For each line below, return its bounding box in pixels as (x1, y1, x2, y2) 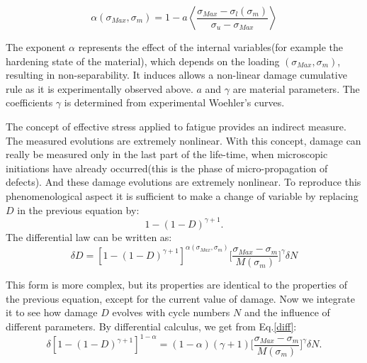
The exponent (6, 40, 66, 54)
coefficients (6, 95, 53, 110)
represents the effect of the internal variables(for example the (78, 40, 344, 54)
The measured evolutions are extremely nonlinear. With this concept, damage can (6, 133, 361, 147)
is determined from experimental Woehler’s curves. (64, 95, 285, 110)
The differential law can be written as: (6, 229, 172, 244)
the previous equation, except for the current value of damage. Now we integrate (6, 291, 355, 306)
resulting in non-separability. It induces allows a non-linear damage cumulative (6, 67, 347, 82)
